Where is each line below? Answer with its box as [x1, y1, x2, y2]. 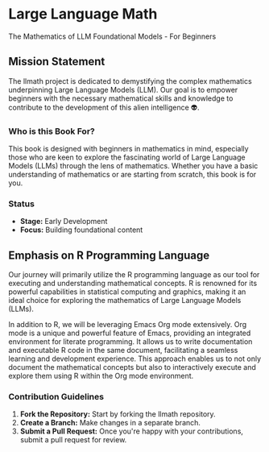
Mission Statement [8, 55, 106, 68]
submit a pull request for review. [19, 435, 127, 445]
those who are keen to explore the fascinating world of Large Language [8, 152, 246, 162]
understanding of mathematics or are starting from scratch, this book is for [8, 170, 257, 180]
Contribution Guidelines [8, 392, 105, 403]
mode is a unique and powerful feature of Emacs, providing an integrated [8, 328, 251, 338]
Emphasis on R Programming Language [8, 248, 210, 262]
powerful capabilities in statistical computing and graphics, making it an [8, 287, 246, 296]
